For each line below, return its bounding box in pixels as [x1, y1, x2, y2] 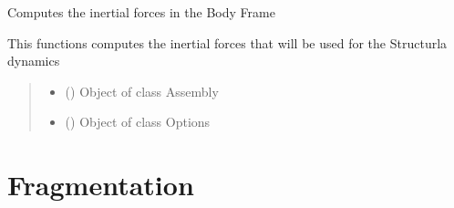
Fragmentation [7, 166, 194, 203]
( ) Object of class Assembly [65, 81, 219, 100]
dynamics [7, 51, 60, 70]
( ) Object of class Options [65, 112, 211, 131]
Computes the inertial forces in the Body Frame [7, 3, 275, 21]
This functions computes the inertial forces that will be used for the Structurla [7, 33, 448, 52]
